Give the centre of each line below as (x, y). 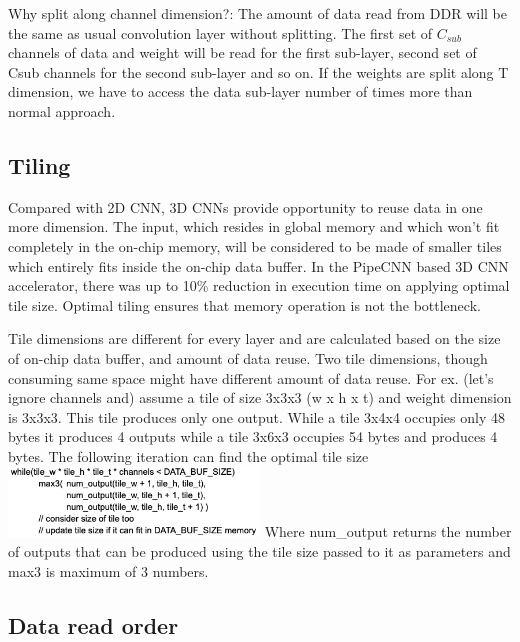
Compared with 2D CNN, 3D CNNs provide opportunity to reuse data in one (245, 206)
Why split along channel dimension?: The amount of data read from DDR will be (257, 13)
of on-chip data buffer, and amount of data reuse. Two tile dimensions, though (248, 357)
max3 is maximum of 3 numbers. (108, 570)
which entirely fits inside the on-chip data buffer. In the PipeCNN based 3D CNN (258, 265)
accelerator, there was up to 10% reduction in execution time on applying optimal (259, 285)
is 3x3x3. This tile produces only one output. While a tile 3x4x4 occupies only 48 (256, 416)
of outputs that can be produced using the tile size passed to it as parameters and (259, 551)
